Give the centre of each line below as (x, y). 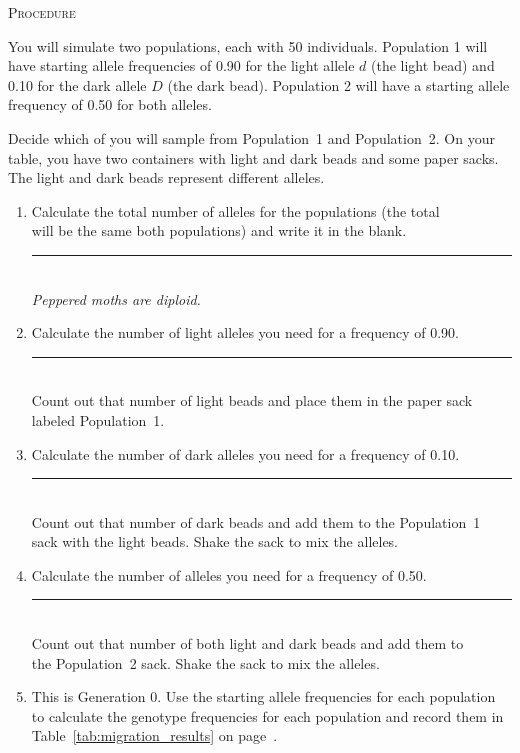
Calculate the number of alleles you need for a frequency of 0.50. (229, 574)
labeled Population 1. (98, 419)
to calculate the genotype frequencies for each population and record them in (267, 715)
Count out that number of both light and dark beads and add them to (247, 643)
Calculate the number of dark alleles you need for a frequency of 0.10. (245, 453)
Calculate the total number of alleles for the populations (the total (235, 210)
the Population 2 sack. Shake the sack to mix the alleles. (205, 662)
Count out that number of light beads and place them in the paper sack (252, 400)
